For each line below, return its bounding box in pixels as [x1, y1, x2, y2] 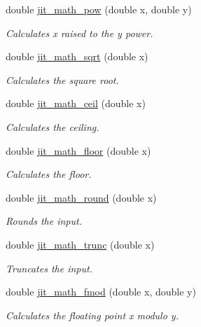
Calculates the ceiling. [6, 119, 99, 134]
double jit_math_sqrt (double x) [6, 49, 148, 64]
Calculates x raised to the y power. [6, 25, 153, 40]
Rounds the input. [6, 214, 82, 228]
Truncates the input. [6, 260, 92, 275]
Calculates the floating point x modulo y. [6, 307, 179, 322]
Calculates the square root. [6, 72, 119, 87]
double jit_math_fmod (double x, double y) [6, 284, 196, 299]
